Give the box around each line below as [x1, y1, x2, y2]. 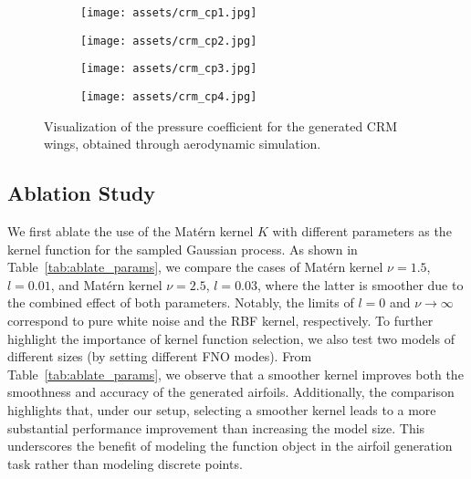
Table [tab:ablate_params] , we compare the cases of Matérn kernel [7, 257, 383, 276]
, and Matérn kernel [50, 275, 162, 294]
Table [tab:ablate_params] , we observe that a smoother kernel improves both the [7, 364, 464, 383]
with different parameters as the [272, 222, 452, 241]
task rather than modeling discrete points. [7, 453, 243, 473]
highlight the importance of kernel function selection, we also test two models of [7, 328, 455, 348]
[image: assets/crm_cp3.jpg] [80, 62, 257, 76]
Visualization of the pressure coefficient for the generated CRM [44, 116, 398, 135]
